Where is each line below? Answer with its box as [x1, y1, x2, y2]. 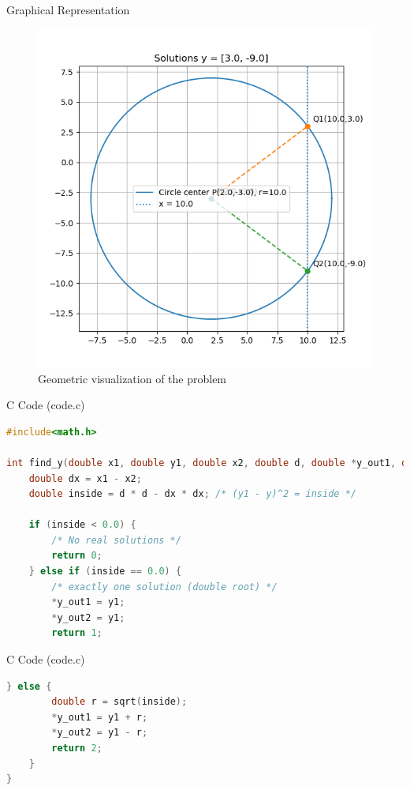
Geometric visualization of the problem [38, 370, 227, 386]
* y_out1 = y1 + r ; [51, 711, 148, 723]
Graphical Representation [6, 2, 130, 17]
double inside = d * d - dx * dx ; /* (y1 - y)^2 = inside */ [28, 488, 356, 500]
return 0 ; [51, 550, 102, 562]
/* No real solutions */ [51, 534, 181, 546]
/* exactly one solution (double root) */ [51, 581, 278, 592]
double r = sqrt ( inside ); [51, 696, 188, 708]
